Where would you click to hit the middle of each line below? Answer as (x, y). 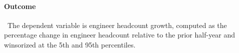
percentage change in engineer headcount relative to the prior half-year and (120, 35)
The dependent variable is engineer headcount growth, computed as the (117, 25)
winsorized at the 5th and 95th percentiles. (70, 44)
